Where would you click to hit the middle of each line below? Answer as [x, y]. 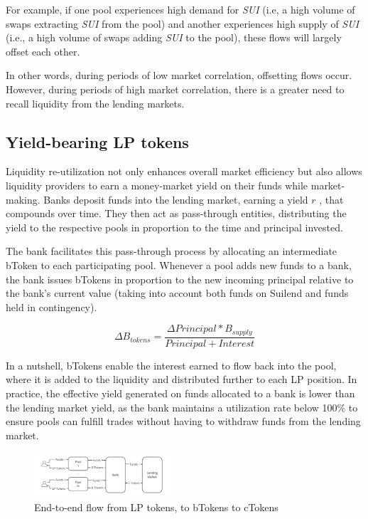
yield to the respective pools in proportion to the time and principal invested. [174, 227]
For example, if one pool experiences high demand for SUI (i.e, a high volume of [180, 9]
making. [23, 199]
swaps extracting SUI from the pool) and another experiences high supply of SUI [183, 23]
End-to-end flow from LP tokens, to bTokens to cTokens [156, 507]
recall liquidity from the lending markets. [95, 103]
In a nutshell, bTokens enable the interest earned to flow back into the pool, [171, 365]
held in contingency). [52, 306]
